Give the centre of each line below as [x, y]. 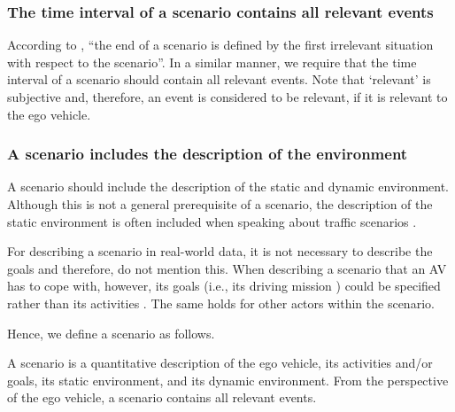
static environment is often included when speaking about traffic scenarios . [212, 221]
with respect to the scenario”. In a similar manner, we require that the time [212, 62]
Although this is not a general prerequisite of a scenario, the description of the [220, 204]
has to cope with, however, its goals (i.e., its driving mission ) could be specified [224, 286]
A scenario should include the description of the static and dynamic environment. [228, 187]
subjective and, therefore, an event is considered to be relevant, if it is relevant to [227, 97]
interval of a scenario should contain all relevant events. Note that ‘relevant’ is [219, 79]
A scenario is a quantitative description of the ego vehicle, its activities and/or [220, 363]
